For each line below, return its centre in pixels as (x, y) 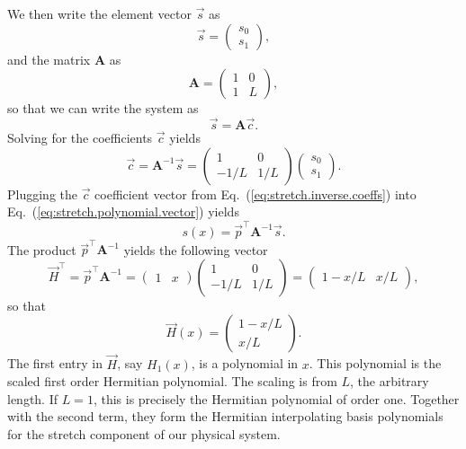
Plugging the (42, 194)
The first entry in (55, 363)
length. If (33, 398)
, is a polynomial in (245, 363)
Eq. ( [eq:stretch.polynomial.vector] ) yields (123, 211)
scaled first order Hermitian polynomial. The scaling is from (172, 381)
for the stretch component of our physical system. (144, 434)
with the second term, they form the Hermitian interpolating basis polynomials (225, 416)
